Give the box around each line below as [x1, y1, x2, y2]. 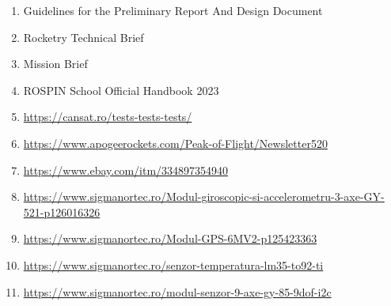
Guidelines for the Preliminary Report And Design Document [23, 2, 323, 18]
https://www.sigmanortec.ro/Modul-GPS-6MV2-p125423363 [23, 230, 317, 247]
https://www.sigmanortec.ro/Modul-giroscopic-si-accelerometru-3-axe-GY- [23, 188, 385, 205]
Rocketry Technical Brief [23, 28, 144, 45]
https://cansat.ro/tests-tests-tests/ [23, 108, 192, 125]
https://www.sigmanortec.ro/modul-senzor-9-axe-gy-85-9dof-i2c [23, 283, 332, 300]
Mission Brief [23, 55, 88, 72]
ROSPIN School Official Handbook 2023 [23, 81, 219, 98]
